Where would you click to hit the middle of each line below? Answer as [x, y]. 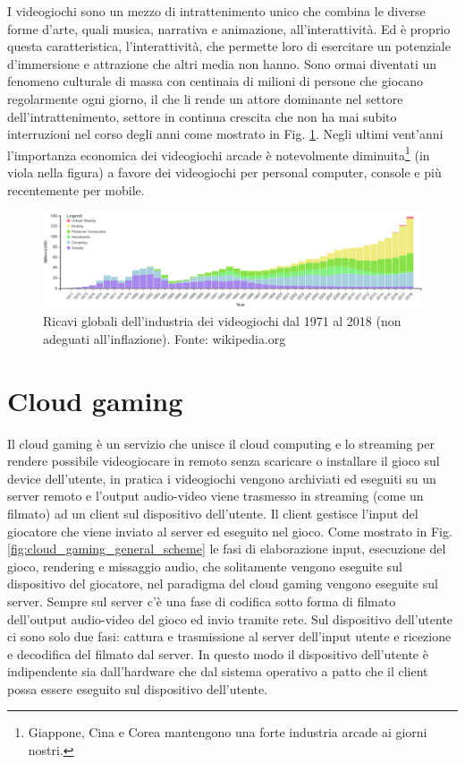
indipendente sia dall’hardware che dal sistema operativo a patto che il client [218, 671]
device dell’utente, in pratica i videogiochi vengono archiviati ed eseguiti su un [222, 478]
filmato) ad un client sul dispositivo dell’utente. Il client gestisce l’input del [213, 513]
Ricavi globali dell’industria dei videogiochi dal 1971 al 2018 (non [222, 321]
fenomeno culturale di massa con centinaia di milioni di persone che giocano [216, 81]
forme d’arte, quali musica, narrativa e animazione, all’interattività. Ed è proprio [229, 28]
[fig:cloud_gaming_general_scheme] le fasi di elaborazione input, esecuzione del [227, 549]
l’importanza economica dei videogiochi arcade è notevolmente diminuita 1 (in [219, 153]
